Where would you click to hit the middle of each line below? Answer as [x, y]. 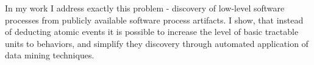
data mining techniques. [50, 55]
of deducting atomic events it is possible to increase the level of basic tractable [152, 32]
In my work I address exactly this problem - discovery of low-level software [145, 8]
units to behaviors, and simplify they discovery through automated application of [157, 43]
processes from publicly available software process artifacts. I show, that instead [154, 20]
